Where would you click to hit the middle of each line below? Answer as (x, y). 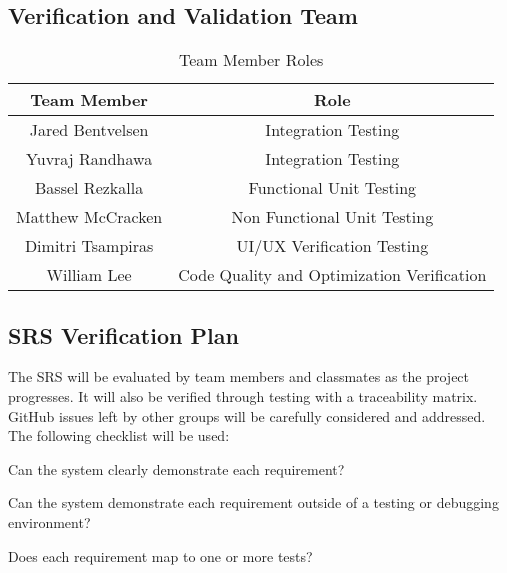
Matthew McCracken (89, 217)
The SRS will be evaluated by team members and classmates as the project (239, 376)
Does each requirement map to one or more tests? (160, 555)
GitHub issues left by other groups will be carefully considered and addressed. (247, 415)
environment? (49, 521)
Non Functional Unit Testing (332, 217)
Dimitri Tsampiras (89, 246)
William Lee (89, 275)
